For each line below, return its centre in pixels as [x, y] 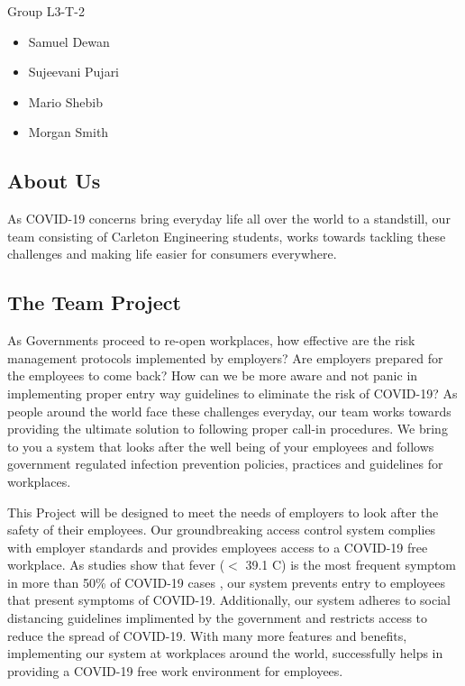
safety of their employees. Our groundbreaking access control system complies [222, 530]
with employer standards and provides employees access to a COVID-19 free [218, 547]
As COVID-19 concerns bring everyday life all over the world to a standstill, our [229, 219]
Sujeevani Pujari [74, 72]
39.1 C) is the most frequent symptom [351, 565]
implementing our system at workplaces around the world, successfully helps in [225, 653]
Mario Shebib [65, 101]
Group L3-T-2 [46, 11]
